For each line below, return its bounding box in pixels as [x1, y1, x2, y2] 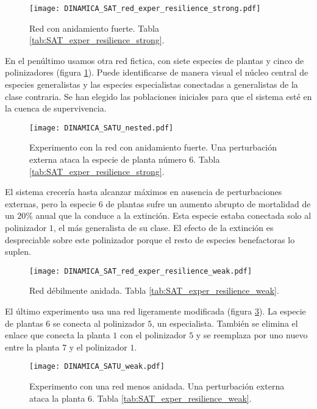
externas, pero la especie [5, 197, 96, 210]
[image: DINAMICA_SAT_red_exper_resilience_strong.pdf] [29, 4, 261, 13]
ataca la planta [29, 391, 85, 404]
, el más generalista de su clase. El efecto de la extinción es [53, 221, 274, 234]
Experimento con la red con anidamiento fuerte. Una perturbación [29, 141, 277, 154]
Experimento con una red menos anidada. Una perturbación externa [29, 380, 285, 393]
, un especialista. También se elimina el [152, 316, 298, 329]
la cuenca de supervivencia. [5, 102, 107, 115]
